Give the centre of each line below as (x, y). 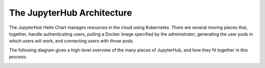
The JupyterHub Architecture (71, 13)
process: (18, 57)
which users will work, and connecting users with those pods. (72, 41)
